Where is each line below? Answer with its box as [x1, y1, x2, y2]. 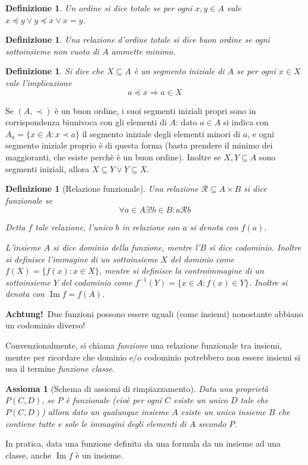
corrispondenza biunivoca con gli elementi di [5, 116, 167, 128]
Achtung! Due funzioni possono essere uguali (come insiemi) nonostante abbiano [5, 307, 303, 320]
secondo [198, 417, 226, 429]
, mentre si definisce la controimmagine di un [99, 264, 264, 277]
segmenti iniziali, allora [5, 162, 90, 175]
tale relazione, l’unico [35, 221, 113, 233]
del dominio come [170, 252, 234, 265]
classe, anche [5, 448, 52, 461]
